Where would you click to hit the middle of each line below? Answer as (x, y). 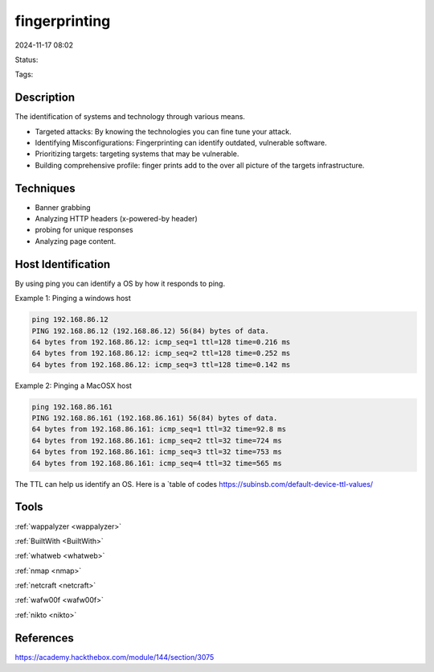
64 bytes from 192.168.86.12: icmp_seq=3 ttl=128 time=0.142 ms (161, 365)
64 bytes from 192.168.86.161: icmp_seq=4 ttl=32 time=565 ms (157, 463)
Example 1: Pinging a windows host (73, 299)
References (44, 638)
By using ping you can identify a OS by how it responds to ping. (120, 283)
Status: (27, 60)
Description (45, 98)
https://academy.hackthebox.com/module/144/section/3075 (115, 657)
